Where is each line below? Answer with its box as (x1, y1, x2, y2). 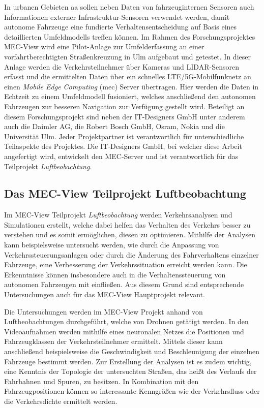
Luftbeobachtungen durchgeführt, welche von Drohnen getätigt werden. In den (4, 316, 249, 327)
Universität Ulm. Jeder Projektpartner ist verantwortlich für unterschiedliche (4, 131, 244, 141)
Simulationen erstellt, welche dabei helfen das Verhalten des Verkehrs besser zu (4, 219, 251, 230)
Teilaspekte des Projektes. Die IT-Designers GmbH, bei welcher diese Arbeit (4, 141, 242, 151)
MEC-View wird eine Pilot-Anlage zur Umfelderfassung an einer (4, 41, 204, 52)
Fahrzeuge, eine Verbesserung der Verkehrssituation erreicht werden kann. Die (4, 259, 247, 270)
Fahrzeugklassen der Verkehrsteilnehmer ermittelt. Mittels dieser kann (4, 336, 223, 347)
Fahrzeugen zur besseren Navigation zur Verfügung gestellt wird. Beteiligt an (4, 101, 245, 111)
